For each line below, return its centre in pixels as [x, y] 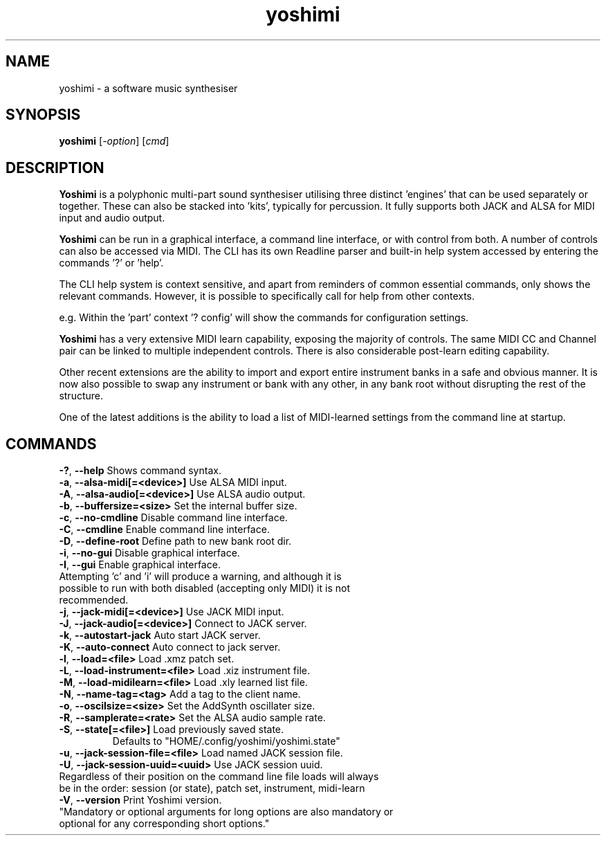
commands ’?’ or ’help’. [111, 263]
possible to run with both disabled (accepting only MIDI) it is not [204, 588]
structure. [81, 396]
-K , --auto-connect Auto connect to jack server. [170, 647]
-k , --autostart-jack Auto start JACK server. [160, 635]
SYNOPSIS [43, 115]
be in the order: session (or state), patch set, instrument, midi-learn [212, 788]
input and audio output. [112, 218]
